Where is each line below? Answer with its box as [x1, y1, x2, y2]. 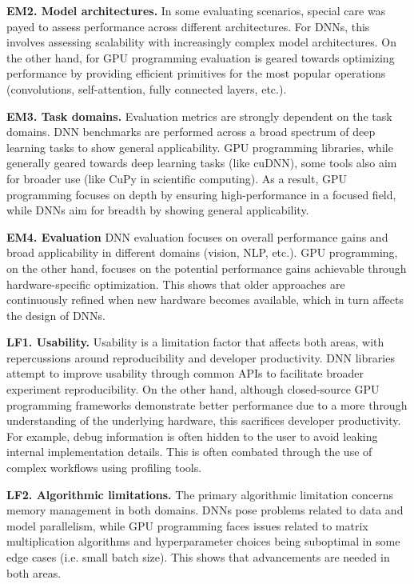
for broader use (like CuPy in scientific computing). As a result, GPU [6, 170, 348, 186]
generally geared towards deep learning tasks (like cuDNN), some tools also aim [6, 154, 397, 171]
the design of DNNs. [6, 306, 106, 323]
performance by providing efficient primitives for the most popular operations [6, 65, 386, 82]
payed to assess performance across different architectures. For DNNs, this [6, 18, 370, 34]
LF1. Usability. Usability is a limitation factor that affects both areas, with [6, 334, 384, 350]
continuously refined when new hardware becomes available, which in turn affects [6, 291, 404, 308]
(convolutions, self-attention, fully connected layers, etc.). [6, 80, 287, 97]
